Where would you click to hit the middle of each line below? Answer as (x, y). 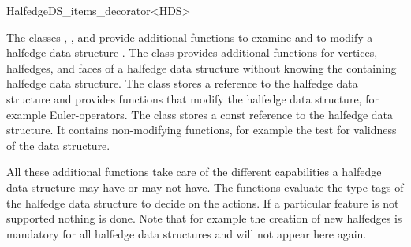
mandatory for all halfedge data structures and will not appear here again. (187, 233)
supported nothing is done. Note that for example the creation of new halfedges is (204, 218)
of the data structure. (58, 145)
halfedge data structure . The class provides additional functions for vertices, (192, 52)
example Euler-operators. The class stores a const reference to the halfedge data (200, 114)
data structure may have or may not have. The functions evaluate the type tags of (205, 187)
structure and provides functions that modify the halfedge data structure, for (192, 98)
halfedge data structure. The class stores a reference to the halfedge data (182, 83)
